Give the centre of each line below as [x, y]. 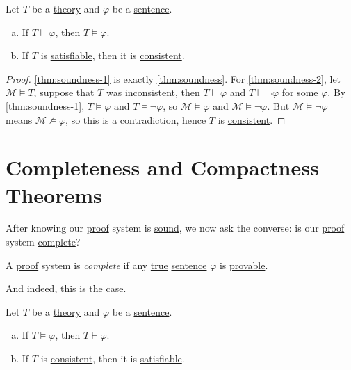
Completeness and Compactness [162, 167]
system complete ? [43, 242]
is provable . [244, 265]
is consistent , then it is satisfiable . [113, 359]
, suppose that [64, 92]
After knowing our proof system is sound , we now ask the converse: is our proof [175, 228]
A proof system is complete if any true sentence [106, 265]
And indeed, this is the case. [66, 288]
